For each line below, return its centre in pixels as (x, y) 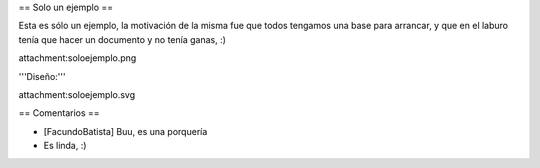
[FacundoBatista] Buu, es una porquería (125, 131)
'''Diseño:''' (42, 76)
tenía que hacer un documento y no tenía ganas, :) (122, 39)
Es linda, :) (65, 146)
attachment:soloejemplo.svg (77, 94)
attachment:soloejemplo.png (77, 58)
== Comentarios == (59, 113)
